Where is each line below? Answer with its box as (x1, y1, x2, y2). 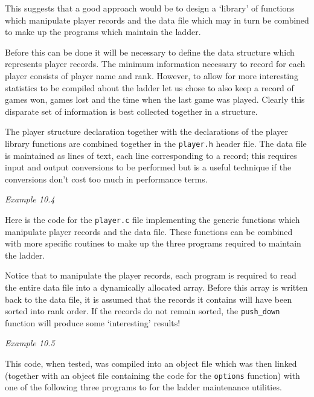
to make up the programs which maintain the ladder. (5, 25, 201, 38)
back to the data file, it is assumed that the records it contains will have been (5, 292, 292, 305)
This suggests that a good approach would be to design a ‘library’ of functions (5, 2, 295, 14)
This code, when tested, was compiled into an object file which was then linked (5, 357, 297, 370)
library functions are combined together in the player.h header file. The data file (5, 137, 307, 149)
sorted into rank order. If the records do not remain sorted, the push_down (5, 305, 280, 317)
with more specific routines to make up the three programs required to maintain (5, 237, 301, 250)
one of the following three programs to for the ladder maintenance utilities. (5, 381, 282, 393)
